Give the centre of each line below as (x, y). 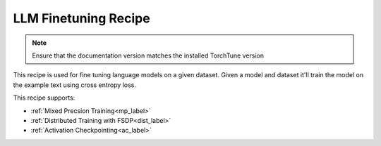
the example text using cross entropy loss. (75, 85)
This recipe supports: (44, 98)
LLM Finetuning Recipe (82, 18)
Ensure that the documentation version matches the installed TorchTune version (148, 55)
